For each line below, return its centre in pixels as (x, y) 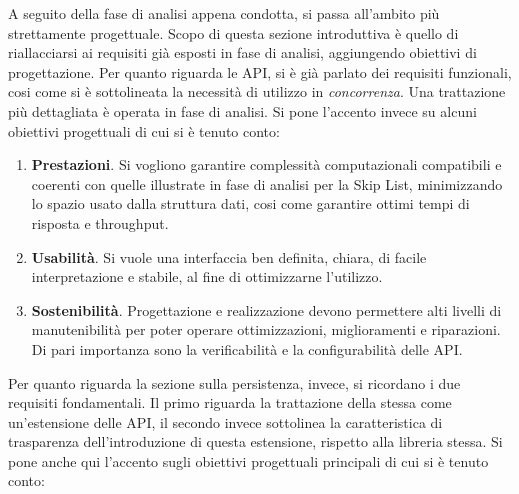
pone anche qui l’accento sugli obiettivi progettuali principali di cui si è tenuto (248, 460)
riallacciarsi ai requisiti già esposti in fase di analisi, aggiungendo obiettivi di (242, 52)
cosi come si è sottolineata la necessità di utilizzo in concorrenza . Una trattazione (257, 91)
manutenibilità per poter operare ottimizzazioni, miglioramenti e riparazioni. (266, 329)
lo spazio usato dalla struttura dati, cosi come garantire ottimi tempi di (250, 203)
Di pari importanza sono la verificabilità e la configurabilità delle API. (247, 348)
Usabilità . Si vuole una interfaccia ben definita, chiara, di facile (229, 256)
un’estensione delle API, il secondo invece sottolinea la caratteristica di (225, 421)
